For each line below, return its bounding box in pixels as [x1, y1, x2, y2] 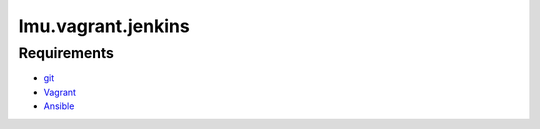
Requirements [18, 44, 115, 62]
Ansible [43, 100, 75, 112]
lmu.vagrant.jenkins [18, 15, 190, 37]
